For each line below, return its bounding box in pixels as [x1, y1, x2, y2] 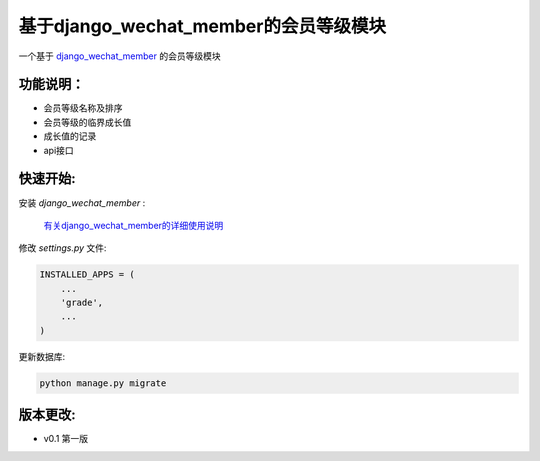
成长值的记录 [43, 130, 97, 142]
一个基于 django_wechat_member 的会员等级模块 [18, 50, 221, 62]
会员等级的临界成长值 [43, 116, 132, 128]
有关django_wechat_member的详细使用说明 [43, 219, 224, 231]
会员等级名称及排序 [43, 102, 123, 114]
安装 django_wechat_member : [18, 196, 146, 209]
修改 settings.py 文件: [18, 242, 107, 254]
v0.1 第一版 [43, 433, 89, 445]
